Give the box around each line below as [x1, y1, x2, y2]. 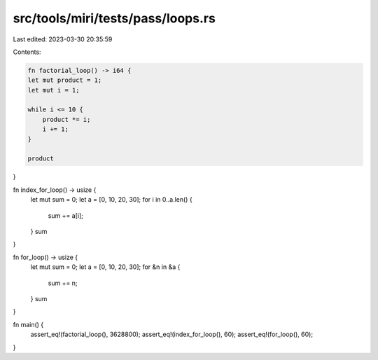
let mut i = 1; [27, 86, 80, 94]
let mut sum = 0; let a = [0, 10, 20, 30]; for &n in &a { [30, 263, 181, 271]
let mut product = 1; [27, 76, 102, 84]
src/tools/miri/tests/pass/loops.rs [13, 11, 216, 26]
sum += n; [48, 279, 78, 287]
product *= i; [42, 116, 91, 123]
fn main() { [13, 320, 44, 328]
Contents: [13, 48, 41, 56]
